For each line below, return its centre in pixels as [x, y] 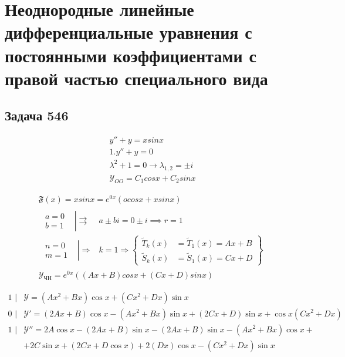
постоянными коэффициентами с [131, 55]
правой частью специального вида [136, 78]
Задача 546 [37, 115]
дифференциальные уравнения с [128, 32]
